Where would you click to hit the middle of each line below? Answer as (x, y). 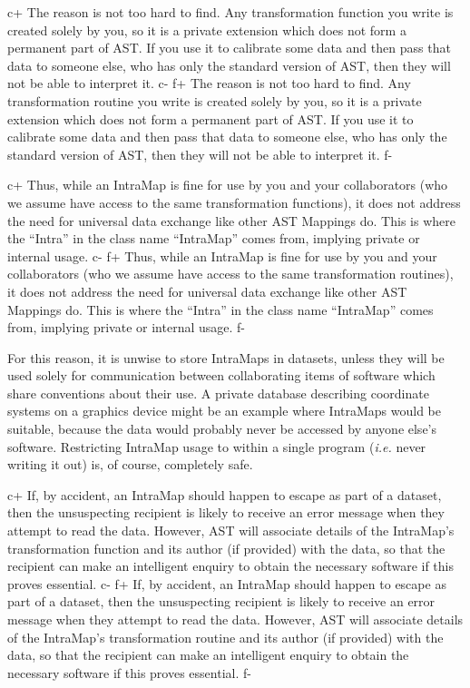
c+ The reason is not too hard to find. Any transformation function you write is (230, 12)
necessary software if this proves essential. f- (129, 672)
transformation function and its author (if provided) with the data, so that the (226, 548)
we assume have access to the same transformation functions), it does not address (234, 202)
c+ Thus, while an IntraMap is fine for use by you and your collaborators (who (228, 185)
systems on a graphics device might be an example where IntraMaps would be (225, 411)
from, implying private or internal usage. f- (126, 327)
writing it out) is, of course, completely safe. (130, 464)
